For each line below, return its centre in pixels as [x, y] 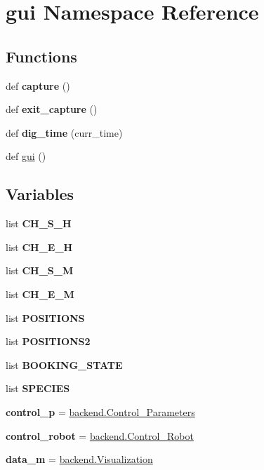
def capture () [38, 85]
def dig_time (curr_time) [64, 132]
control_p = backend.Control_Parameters [100, 411]
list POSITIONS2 [48, 341]
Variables [40, 194]
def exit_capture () [52, 109]
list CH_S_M [40, 270]
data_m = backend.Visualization [79, 459]
